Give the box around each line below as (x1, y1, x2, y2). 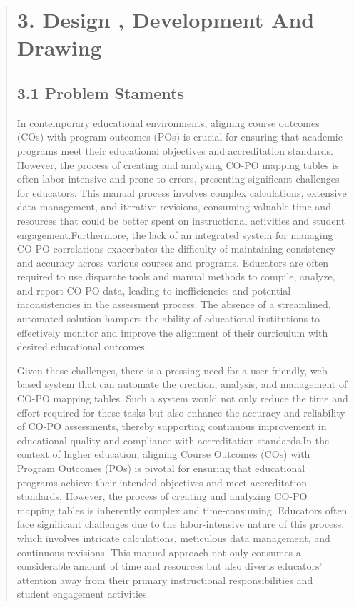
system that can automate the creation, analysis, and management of (44, 377, 348, 392)
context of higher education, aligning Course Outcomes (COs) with (16, 447, 310, 461)
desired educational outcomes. (16, 339, 148, 354)
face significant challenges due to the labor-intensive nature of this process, (16, 516, 345, 531)
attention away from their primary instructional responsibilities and (16, 572, 313, 587)
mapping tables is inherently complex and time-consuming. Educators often (16, 502, 348, 517)
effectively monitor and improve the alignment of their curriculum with (16, 325, 328, 340)
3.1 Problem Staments (16, 81, 184, 103)
